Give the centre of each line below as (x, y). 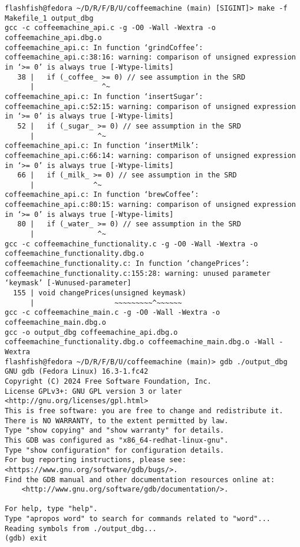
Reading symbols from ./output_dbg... (81, 528)
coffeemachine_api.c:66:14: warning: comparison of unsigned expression (150, 155)
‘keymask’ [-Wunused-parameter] (68, 283)
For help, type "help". (51, 509)
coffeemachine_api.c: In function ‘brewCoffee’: (102, 195)
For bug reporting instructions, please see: (95, 460)
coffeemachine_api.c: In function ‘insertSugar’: (104, 96)
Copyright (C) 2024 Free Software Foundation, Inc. (108, 381)
